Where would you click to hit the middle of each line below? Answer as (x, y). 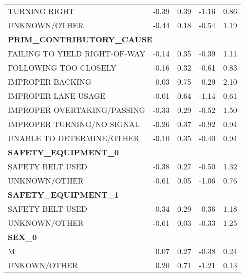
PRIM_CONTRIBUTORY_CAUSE (80, 39)
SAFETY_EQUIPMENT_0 (63, 152)
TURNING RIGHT (41, 11)
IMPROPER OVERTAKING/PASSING (77, 110)
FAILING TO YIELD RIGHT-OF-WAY (77, 53)
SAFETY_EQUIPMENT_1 (63, 194)
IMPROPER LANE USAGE (57, 96)
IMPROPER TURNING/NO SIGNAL (74, 124)
